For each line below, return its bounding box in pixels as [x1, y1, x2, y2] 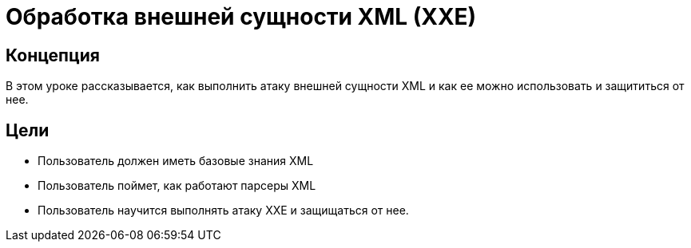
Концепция [6, 45, 100, 65]
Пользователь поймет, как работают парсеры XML [38, 179, 316, 193]
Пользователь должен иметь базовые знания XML [38, 154, 314, 168]
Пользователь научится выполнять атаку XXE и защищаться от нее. [38, 203, 409, 218]
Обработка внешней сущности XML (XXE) [6, 3, 477, 30]
